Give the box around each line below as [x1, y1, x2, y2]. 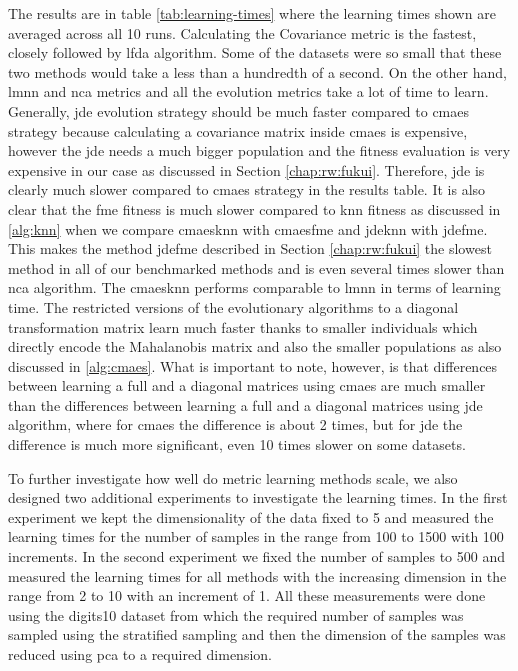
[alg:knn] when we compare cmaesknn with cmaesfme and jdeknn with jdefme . [8, 218, 488, 239]
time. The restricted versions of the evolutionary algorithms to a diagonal [8, 296, 459, 317]
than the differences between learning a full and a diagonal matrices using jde [8, 394, 483, 415]
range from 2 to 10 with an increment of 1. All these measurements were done [8, 585, 486, 606]
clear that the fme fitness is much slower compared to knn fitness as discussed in [8, 198, 501, 219]
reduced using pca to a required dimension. [8, 644, 272, 664]
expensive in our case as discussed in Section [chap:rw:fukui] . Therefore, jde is [8, 159, 485, 180]
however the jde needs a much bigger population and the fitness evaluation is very [8, 140, 511, 161]
